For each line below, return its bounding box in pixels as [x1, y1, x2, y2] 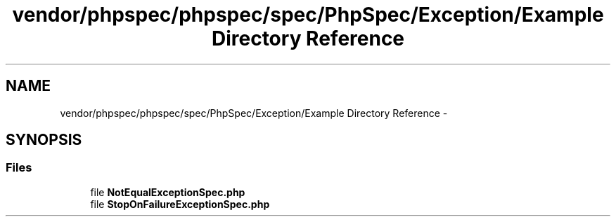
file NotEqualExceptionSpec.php [90, 186, 245, 198]
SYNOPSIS [6, 131, 82, 149]
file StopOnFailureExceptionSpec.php [90, 197, 270, 210]
